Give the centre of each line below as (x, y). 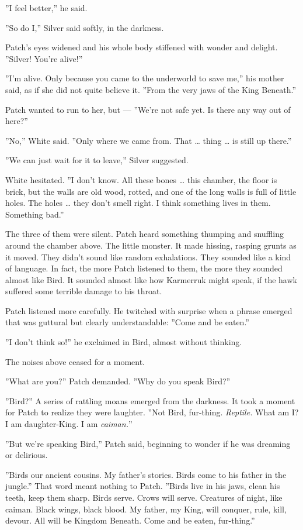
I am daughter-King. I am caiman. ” (69, 424)
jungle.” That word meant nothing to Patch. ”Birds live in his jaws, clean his (143, 486)
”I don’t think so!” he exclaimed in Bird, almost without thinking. (124, 342)
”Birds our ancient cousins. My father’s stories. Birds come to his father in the (146, 474)
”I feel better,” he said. (46, 8)
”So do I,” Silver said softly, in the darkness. (85, 27)
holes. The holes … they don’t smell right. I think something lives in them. (138, 203)
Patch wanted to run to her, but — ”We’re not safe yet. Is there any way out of (148, 109)
